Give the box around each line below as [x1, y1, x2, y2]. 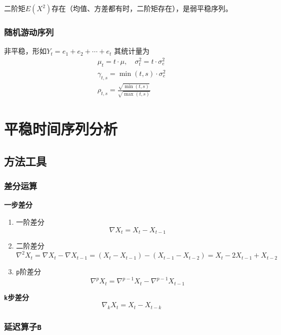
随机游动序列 [4, 25, 54, 38]
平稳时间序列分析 [4, 118, 118, 139]
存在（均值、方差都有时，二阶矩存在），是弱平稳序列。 [52, 3, 233, 13]
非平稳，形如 [4, 46, 47, 56]
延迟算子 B [4, 320, 42, 333]
